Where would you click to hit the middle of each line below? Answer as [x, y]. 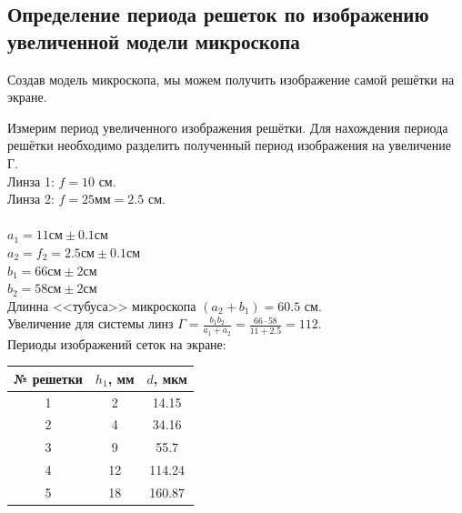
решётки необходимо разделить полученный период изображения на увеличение [230, 145]
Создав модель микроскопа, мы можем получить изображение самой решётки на [231, 79]
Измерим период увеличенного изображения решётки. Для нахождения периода [228, 127]
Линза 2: [31, 199]
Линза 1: [31, 181]
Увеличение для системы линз [90, 323]
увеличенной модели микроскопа [154, 40]
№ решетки [48, 378]
